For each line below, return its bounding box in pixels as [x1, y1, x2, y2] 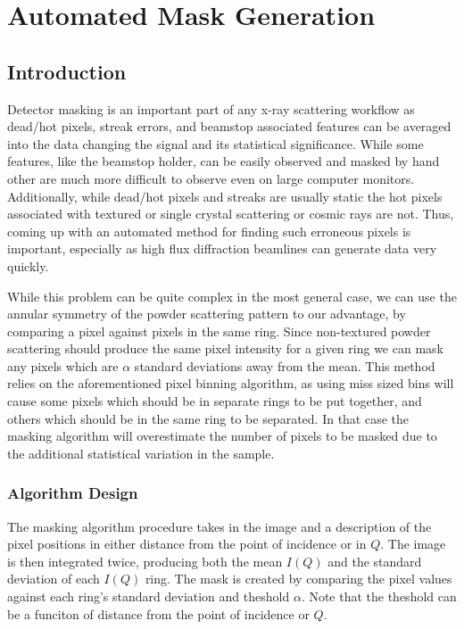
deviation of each [7, 569, 100, 588]
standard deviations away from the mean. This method [134, 356, 435, 375]
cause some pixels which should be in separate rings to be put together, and [7, 392, 422, 410]
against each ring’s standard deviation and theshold [7, 587, 290, 606]
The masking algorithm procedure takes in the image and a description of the [7, 517, 432, 535]
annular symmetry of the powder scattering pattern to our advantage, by [7, 304, 406, 323]
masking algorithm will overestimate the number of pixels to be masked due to [7, 426, 437, 445]
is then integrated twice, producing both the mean [7, 551, 283, 570]
